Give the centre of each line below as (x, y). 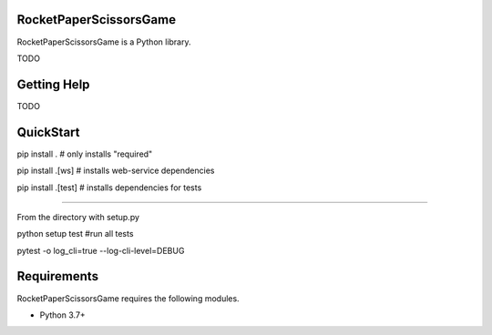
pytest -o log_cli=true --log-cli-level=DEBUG (101, 250)
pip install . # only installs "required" (85, 154)
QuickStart (49, 132)
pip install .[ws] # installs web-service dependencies (116, 171)
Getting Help (53, 84)
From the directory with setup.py (78, 217)
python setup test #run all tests (75, 234)
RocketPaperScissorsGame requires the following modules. (128, 298)
